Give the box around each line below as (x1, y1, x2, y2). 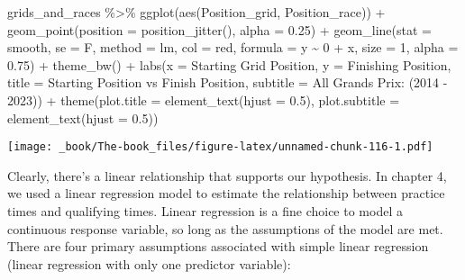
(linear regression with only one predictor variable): (7, 254, 291, 273)
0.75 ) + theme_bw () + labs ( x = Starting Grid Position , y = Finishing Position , (7, 55, 451, 74)
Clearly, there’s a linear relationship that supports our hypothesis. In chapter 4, (7, 166, 447, 185)
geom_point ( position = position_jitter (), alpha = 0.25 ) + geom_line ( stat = (7, 20, 432, 39)
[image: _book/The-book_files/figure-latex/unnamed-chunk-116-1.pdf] (7, 140, 433, 154)
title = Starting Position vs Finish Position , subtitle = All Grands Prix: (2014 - (7, 73, 448, 92)
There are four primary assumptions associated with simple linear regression (7, 237, 429, 256)
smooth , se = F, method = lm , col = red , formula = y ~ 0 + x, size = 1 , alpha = (7, 38, 459, 57)
